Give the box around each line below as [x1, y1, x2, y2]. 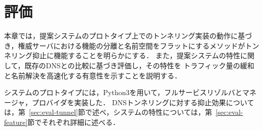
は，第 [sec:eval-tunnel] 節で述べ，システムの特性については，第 [4, 107, 212, 117]
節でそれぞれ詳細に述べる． [27, 116, 120, 127]
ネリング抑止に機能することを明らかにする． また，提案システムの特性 [4, 50, 241, 61]
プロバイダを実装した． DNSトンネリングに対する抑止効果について [32, 97, 254, 107]
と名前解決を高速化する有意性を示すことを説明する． [4, 70, 181, 80]
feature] [4, 116, 28, 127]
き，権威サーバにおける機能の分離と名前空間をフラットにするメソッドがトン [4, 40, 259, 51]
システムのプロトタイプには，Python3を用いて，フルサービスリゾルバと [4, 87, 243, 98]
